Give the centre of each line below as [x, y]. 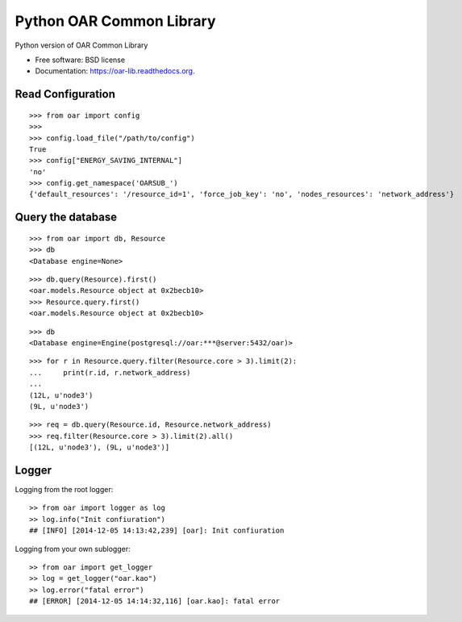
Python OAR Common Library [116, 21]
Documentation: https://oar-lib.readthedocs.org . [115, 71]
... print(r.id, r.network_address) [110, 372]
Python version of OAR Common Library [81, 45]
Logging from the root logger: [64, 490]
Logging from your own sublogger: [73, 549]
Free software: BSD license [80, 60]
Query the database [66, 217]
